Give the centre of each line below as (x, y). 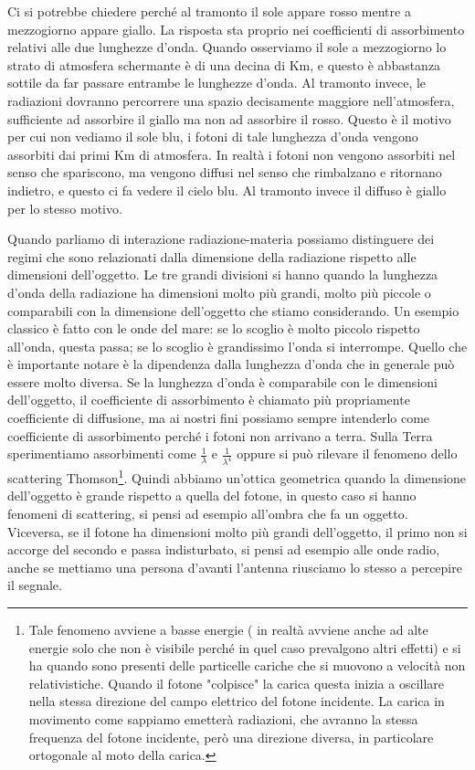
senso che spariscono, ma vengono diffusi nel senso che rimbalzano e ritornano (225, 172)
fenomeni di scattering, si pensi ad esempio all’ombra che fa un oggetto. (208, 513)
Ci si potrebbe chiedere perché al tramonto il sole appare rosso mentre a (209, 11)
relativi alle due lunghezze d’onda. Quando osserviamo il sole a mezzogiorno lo (227, 47)
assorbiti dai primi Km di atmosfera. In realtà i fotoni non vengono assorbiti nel (232, 154)
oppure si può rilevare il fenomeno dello (347, 454)
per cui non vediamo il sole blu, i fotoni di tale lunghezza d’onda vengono (213, 137)
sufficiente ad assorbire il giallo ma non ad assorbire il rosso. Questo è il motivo (229, 118)
